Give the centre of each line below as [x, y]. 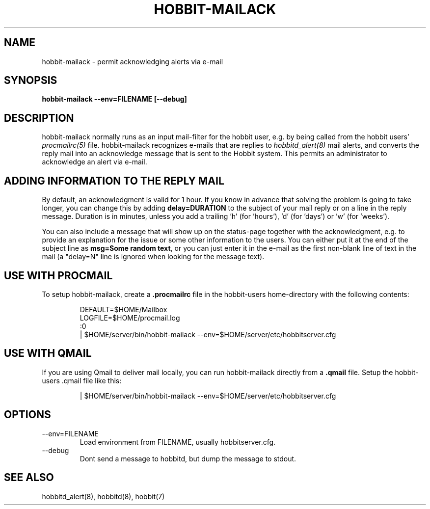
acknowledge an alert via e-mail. [94, 162]
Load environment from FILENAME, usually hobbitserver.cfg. [178, 442]
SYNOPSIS [31, 80]
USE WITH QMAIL [48, 353]
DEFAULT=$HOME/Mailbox [123, 309]
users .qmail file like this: [82, 380]
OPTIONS [27, 415]
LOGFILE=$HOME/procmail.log [130, 318]
